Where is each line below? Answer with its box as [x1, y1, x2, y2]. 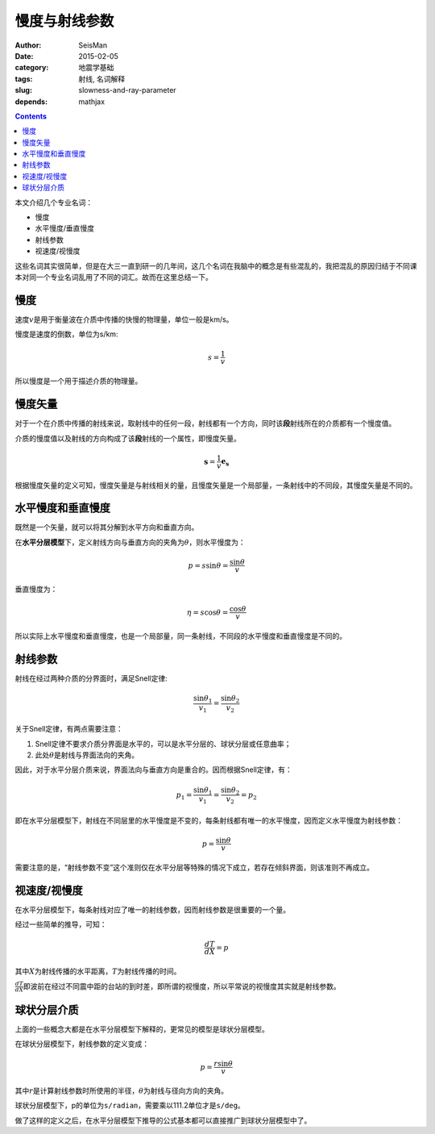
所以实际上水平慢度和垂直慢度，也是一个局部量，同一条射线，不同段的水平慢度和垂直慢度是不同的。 [14, 631, 346, 640]
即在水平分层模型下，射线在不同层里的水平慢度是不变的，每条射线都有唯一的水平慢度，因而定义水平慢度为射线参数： [14, 815, 403, 825]
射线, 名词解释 [78, 73, 125, 84]
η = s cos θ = [186, 607, 229, 617]
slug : [14, 85, 32, 95]
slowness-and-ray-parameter [78, 85, 176, 95]
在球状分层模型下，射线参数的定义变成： [14, 1039, 149, 1049]
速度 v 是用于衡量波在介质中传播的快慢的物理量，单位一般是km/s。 [14, 315, 234, 324]
